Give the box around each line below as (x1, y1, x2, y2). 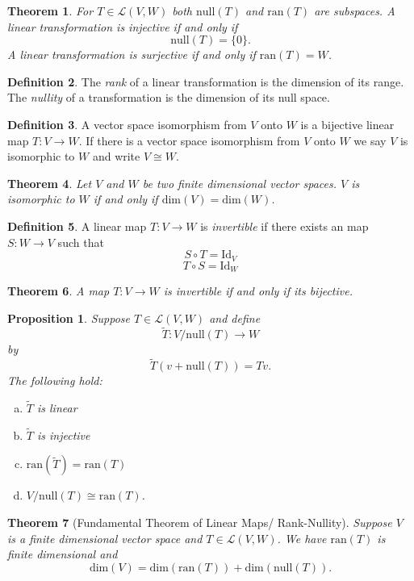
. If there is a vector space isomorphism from (78, 132, 300, 148)
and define (209, 309, 261, 326)
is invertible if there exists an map (200, 217, 369, 234)
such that (57, 233, 104, 250)
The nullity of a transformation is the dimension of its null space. (7, 89, 330, 106)
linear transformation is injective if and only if (7, 18, 238, 35)
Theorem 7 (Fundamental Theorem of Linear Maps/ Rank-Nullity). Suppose (7, 514, 392, 531)
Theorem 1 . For (7, 2, 94, 19)
